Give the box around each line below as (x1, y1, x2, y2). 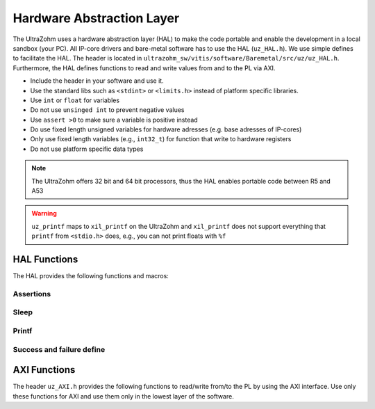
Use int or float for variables (30, 96, 120, 104)
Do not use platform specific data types (30, 145, 144, 153)
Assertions (12, 289, 51, 298)
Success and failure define (12, 344, 106, 354)
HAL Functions (12, 254, 78, 265)
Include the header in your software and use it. (30, 77, 164, 85)
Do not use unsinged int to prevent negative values (30, 106, 185, 114)
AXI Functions (12, 364, 76, 376)
